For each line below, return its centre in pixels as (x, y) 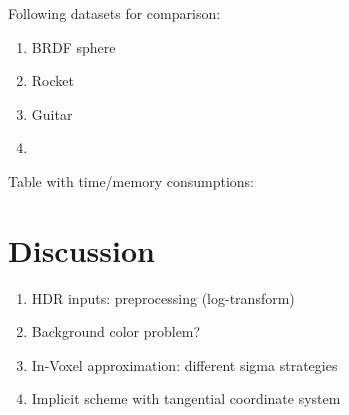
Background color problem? (116, 331)
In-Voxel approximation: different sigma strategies (184, 364)
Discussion (81, 249)
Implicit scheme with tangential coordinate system (186, 398)
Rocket (52, 80)
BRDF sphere (73, 46)
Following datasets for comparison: (114, 13)
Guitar (52, 113)
